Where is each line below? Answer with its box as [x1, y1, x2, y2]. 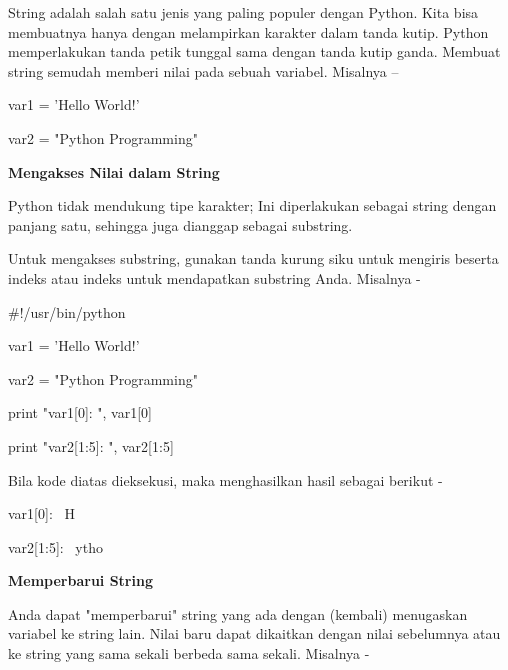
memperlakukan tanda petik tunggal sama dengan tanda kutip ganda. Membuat [8, 41, 501, 62]
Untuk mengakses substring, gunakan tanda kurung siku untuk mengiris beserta [8, 248, 499, 269]
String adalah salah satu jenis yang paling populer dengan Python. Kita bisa [8, 2, 479, 22]
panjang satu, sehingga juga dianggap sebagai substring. [8, 214, 353, 235]
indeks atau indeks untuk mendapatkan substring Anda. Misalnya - [8, 267, 421, 288]
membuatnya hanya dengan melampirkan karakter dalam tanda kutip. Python [8, 21, 489, 42]
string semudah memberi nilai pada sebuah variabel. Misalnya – [8, 60, 399, 81]
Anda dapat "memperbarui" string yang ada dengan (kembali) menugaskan [8, 603, 468, 624]
